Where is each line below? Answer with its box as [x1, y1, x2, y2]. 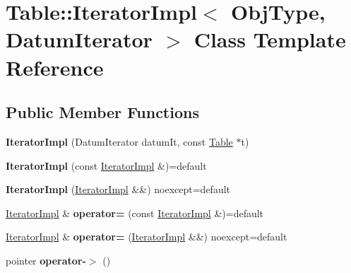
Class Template [194, 25, 346, 54]
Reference [6, 52, 104, 81]
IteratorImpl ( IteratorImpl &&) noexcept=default [6, 182, 231, 197]
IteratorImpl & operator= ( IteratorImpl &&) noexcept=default [6, 229, 287, 244]
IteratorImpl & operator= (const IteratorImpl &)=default [6, 205, 264, 220]
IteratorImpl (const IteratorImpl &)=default [6, 158, 207, 173]
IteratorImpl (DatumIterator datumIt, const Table [6, 134, 233, 149]
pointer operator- [6, 252, 86, 267]
